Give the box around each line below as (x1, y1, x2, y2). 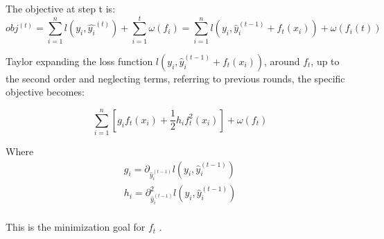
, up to (311, 53, 340, 68)
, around (264, 53, 300, 68)
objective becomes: (6, 85, 85, 99)
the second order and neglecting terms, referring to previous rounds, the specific (6, 71, 345, 85)
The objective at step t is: (6, 1, 116, 15)
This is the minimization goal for (6, 220, 146, 234)
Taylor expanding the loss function (6, 53, 153, 68)
